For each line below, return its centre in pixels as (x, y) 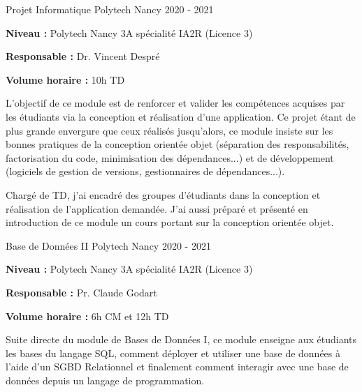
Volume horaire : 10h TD (65, 79)
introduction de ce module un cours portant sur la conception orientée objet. (170, 222)
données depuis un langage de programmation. (105, 380)
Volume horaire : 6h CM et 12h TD (87, 316)
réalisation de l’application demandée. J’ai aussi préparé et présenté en (157, 208)
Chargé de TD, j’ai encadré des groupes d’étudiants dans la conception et (163, 194)
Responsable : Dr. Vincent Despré (83, 56)
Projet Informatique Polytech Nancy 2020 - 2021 (110, 9)
